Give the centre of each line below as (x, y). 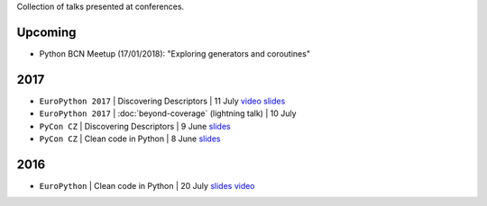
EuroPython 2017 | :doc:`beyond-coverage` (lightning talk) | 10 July (168, 113)
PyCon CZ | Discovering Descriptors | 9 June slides (135, 126)
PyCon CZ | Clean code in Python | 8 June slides (130, 139)
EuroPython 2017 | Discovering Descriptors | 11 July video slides (162, 101)
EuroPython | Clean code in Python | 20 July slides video (147, 185)
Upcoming (46, 32)
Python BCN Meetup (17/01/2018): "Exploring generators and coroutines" (175, 53)
